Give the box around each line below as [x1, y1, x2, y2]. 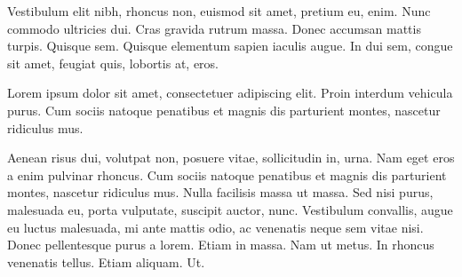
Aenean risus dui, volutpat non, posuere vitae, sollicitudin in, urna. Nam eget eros [7, 148, 455, 167]
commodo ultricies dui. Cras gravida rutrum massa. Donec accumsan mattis [7, 19, 421, 37]
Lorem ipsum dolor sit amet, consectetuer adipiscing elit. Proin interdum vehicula [7, 83, 453, 102]
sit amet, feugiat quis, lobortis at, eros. [7, 53, 219, 72]
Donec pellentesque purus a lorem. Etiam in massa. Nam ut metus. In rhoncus [7, 235, 434, 254]
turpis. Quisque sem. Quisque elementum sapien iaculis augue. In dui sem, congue [7, 36, 453, 55]
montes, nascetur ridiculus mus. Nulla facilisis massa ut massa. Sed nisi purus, [7, 183, 434, 202]
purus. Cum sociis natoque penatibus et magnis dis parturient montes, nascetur [7, 100, 441, 119]
